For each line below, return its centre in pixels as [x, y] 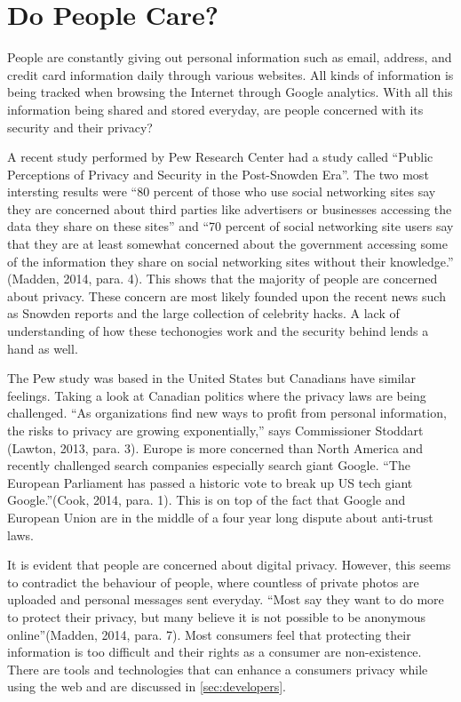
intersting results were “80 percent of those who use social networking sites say [222, 191]
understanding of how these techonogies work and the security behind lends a [218, 331]
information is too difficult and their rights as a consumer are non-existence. [215, 652]
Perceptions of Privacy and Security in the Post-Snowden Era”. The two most [218, 174]
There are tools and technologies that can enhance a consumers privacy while [218, 669]
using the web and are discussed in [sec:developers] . [147, 686]
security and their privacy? [80, 127]
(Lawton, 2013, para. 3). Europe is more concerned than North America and [215, 447]
